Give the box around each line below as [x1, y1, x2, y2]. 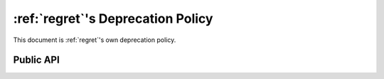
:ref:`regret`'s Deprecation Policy [13, 11, 213, 26]
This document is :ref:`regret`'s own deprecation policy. [13, 36, 176, 44]
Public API [13, 54, 60, 66]
